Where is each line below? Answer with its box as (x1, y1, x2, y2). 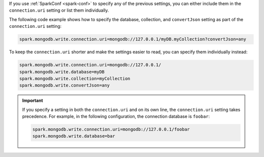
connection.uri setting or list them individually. (9, 7, 110, 13)
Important (22, 98, 44, 104)
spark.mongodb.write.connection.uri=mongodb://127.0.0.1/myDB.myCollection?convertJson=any (19, 37, 246, 42)
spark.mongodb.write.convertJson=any (19, 83, 110, 88)
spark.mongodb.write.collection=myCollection (19, 76, 131, 81)
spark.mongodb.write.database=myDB (19, 69, 105, 74)
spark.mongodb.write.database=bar (32, 134, 115, 139)
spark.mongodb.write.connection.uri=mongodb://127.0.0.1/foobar (32, 127, 190, 132)
